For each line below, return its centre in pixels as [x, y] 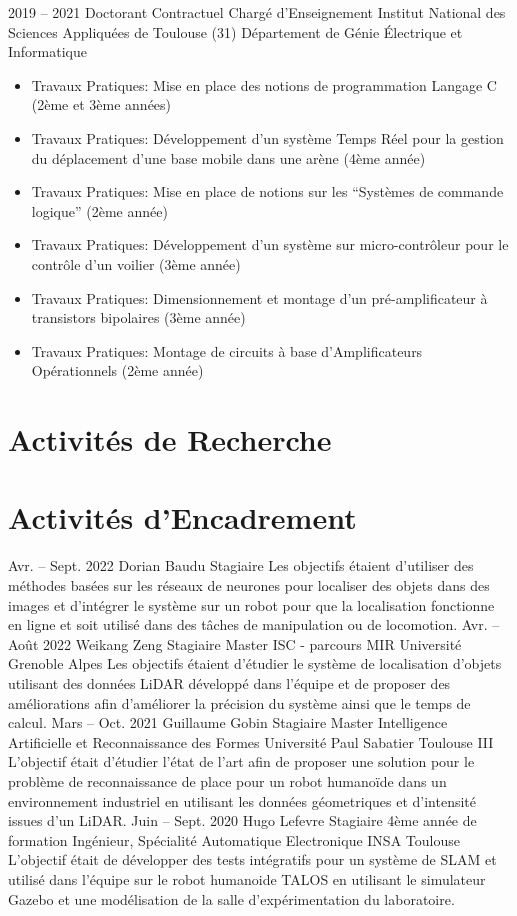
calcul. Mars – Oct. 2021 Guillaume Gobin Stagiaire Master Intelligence [228, 722]
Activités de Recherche [170, 439]
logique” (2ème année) [99, 210]
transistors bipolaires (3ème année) [138, 317]
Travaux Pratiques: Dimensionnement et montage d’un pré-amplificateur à [259, 297]
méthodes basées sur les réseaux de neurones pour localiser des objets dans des [249, 585]
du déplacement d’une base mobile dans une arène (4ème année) [228, 157]
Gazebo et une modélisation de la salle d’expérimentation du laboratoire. [231, 898]
